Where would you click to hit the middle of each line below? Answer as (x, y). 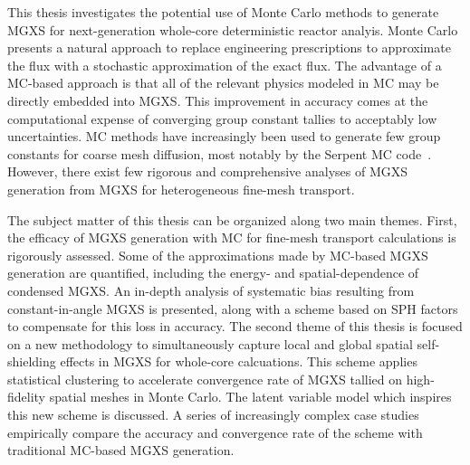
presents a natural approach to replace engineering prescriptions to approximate (229, 47)
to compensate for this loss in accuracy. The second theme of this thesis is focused (235, 326)
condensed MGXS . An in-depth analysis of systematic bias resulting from (211, 290)
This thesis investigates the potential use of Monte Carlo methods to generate (223, 12)
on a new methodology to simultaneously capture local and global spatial (210, 343)
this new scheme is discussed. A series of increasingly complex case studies (213, 415)
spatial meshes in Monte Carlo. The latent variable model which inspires (250, 397)
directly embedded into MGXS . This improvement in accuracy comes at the (218, 100)
